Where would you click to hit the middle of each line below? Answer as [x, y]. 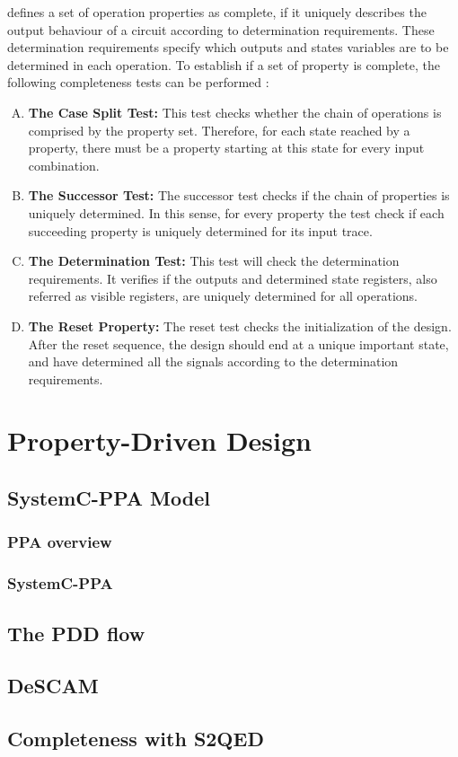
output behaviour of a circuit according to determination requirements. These [221, 29]
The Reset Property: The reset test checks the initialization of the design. [240, 326]
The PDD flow [76, 633]
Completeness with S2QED [136, 739]
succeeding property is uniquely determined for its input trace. [200, 230]
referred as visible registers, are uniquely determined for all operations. [223, 296]
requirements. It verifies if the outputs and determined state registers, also [233, 278]
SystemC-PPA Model [109, 498]
